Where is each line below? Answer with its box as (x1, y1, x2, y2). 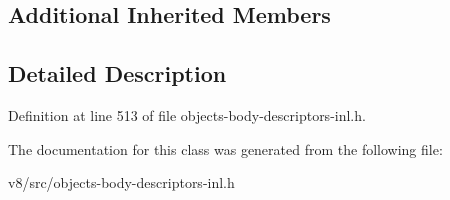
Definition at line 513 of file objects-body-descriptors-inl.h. (8, 104, 366, 125)
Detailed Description (8, 58, 227, 89)
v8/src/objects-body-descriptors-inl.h (8, 172, 235, 193)
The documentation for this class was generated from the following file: (8, 138, 443, 159)
